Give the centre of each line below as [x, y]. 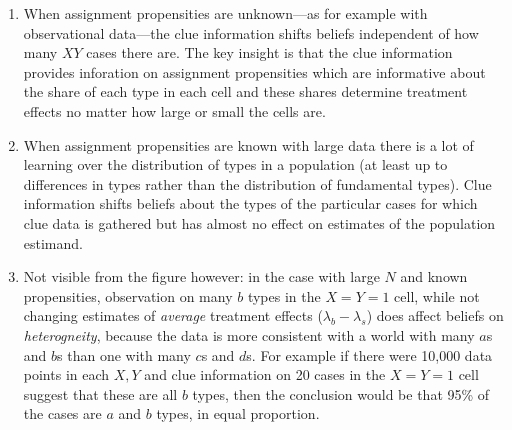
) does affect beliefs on [435, 315]
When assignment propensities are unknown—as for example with [225, 13]
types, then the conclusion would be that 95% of [341, 393]
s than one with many [124, 354]
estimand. [53, 242]
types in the [284, 295]
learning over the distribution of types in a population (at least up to [235, 164]
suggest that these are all [100, 393]
